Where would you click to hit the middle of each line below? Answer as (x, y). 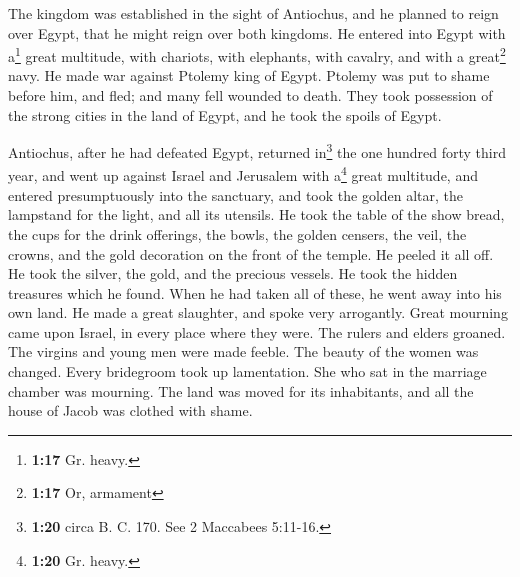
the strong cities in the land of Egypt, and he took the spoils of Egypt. (225, 114)
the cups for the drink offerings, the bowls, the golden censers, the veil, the (237, 233)
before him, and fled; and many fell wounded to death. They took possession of (250, 95)
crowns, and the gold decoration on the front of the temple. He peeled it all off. (251, 253)
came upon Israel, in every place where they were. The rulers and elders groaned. (257, 331)
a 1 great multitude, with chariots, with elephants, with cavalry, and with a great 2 (257, 54)
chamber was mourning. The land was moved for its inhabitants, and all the (241, 390)
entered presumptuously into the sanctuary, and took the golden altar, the (236, 194)
